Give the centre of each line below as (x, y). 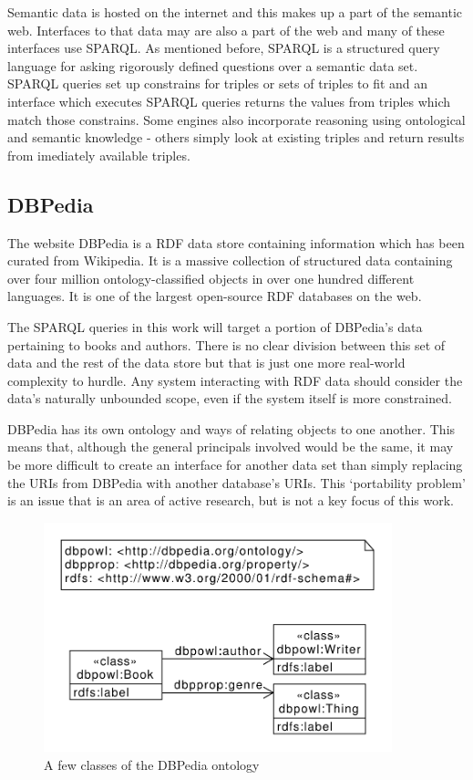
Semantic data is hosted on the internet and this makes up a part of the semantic (235, 12)
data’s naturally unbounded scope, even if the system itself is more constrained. (230, 398)
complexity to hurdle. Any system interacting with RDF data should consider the (235, 380)
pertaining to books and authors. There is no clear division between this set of (226, 344)
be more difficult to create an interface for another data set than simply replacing (235, 465)
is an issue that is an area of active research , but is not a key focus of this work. (231, 500)
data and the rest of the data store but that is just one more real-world (206, 363)
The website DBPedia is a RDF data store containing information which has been (236, 242)
